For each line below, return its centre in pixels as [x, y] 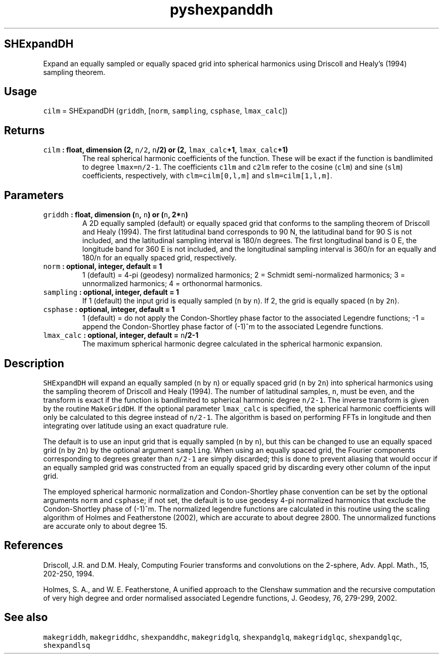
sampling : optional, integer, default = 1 [111, 292]
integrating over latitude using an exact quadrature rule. [136, 425]
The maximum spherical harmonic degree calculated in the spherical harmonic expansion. [232, 344]
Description [34, 363]
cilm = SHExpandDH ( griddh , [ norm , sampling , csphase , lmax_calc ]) [165, 111]
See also [26, 617]
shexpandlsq [67, 645]
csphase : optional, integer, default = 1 [109, 309]
